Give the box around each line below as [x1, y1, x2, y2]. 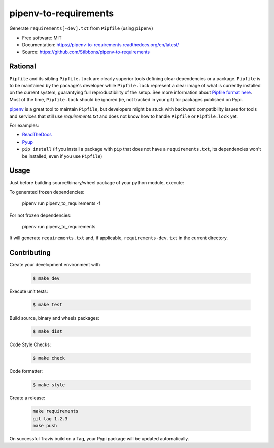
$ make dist [32, 329, 63, 334]
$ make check [32, 355, 65, 361]
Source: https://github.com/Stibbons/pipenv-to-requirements [22, 49, 150, 55]
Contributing [9, 249, 51, 257]
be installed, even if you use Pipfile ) [22, 153, 102, 159]
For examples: [9, 122, 39, 128]
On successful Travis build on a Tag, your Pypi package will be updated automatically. [9, 435, 189, 441]
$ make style [32, 382, 65, 388]
